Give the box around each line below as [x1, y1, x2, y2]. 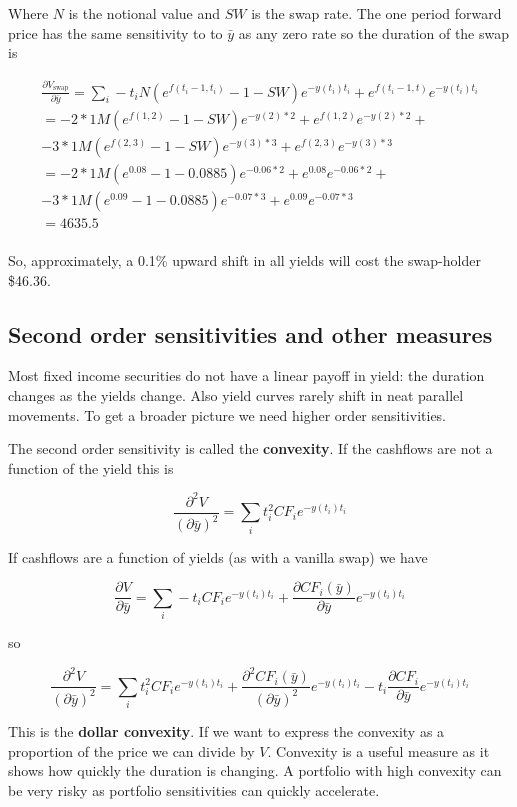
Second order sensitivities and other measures [8, 318, 493, 349]
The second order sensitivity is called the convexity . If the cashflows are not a [8, 438, 493, 459]
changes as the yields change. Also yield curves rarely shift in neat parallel [8, 385, 464, 406]
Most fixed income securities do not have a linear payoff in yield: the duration [8, 365, 485, 386]
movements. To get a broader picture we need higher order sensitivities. [8, 404, 447, 425]
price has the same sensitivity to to [8, 22, 223, 43]
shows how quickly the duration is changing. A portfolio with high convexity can [8, 760, 502, 781]
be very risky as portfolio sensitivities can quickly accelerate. [8, 779, 380, 800]
